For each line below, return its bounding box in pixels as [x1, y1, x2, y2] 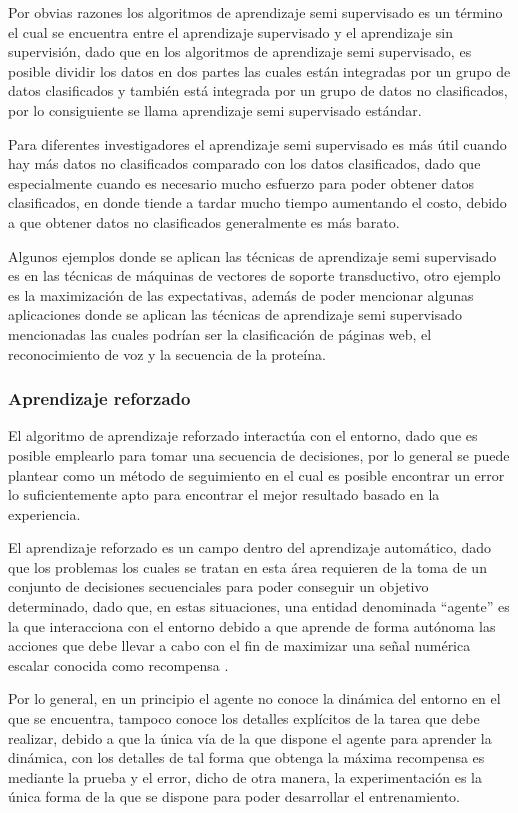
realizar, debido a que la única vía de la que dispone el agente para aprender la [8, 727, 492, 748]
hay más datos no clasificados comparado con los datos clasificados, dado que [8, 153, 481, 174]
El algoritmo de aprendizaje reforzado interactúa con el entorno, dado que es [8, 425, 478, 446]
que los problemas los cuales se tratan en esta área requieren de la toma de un [8, 556, 487, 577]
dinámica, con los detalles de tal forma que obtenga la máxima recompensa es [8, 747, 485, 768]
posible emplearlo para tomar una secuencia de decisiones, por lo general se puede [8, 444, 510, 465]
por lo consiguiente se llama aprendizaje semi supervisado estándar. [8, 99, 422, 120]
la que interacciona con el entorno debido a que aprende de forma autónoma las [8, 615, 496, 636]
